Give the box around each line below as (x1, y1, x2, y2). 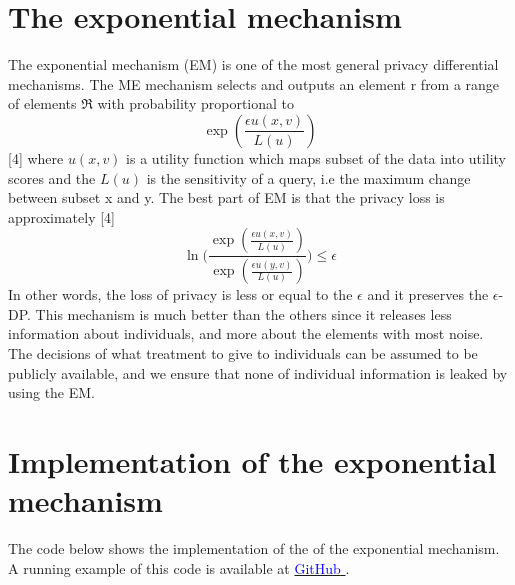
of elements (8, 93, 77, 114)
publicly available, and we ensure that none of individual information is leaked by (8, 362, 508, 383)
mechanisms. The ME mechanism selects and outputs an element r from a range (8, 73, 500, 94)
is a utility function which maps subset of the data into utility (126, 147, 507, 168)
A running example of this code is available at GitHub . (8, 557, 350, 578)
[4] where (8, 147, 64, 168)
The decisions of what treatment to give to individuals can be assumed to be (8, 342, 478, 363)
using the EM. (8, 382, 96, 403)
